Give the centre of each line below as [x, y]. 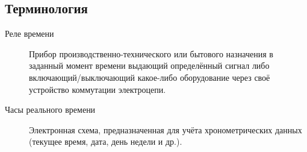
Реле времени [29, 33]
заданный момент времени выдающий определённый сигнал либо [149, 65]
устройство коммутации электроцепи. [98, 89]
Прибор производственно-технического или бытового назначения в [151, 53]
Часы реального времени [50, 109]
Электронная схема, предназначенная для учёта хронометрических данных [166, 129]
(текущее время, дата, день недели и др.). [106, 141]
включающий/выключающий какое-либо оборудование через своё [150, 77]
